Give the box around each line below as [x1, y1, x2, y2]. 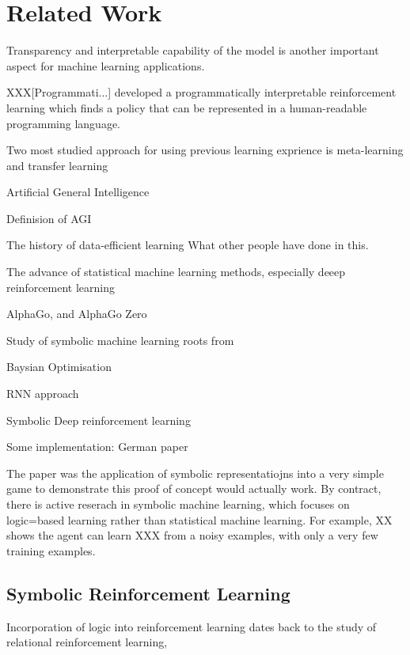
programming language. [6, 115, 120, 131]
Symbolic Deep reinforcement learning [6, 411, 191, 428]
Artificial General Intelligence [6, 184, 150, 200]
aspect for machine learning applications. [6, 57, 205, 74]
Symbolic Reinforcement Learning [6, 581, 290, 605]
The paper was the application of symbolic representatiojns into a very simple [6, 464, 384, 481]
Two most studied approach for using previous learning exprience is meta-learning [6, 142, 404, 158]
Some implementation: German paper [6, 438, 188, 455]
